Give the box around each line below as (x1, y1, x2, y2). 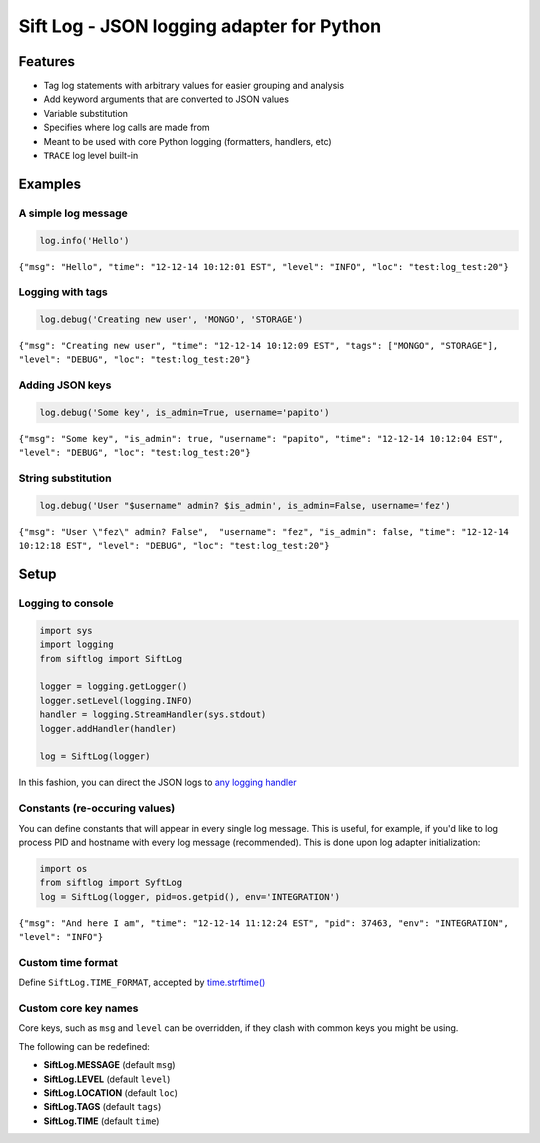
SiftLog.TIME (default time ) (43, 1115, 160, 1127)
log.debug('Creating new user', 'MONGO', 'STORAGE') (39, 314, 304, 325)
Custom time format (18, 955, 119, 969)
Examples (18, 175, 82, 192)
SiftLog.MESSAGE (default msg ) (43, 1059, 176, 1071)
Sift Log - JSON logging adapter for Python (18, 15, 382, 37)
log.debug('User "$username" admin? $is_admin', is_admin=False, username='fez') (39, 500, 452, 511)
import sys (39, 625, 93, 636)
